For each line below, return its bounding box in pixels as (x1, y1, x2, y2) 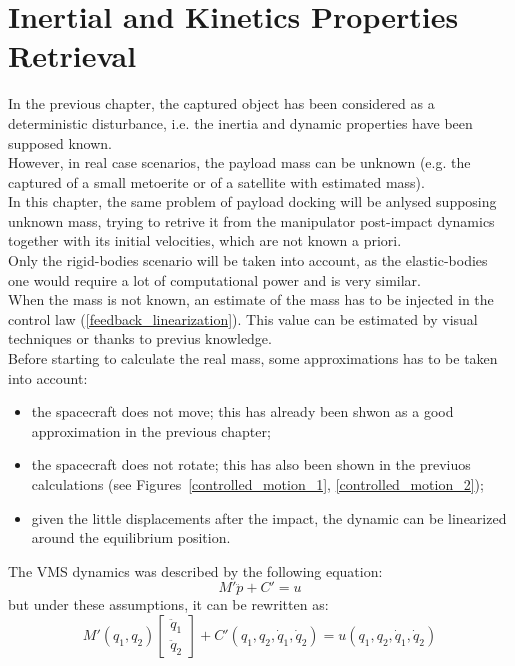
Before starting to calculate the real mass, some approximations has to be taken (8, 348, 498, 369)
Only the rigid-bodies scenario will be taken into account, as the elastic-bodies (8, 250, 488, 271)
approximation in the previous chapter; (31, 420, 271, 441)
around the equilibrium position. (31, 527, 231, 548)
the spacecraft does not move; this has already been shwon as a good (31, 401, 454, 422)
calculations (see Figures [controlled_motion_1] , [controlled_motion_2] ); (31, 474, 484, 494)
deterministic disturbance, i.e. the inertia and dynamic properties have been (8, 112, 473, 133)
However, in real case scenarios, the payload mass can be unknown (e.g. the (8, 152, 471, 173)
